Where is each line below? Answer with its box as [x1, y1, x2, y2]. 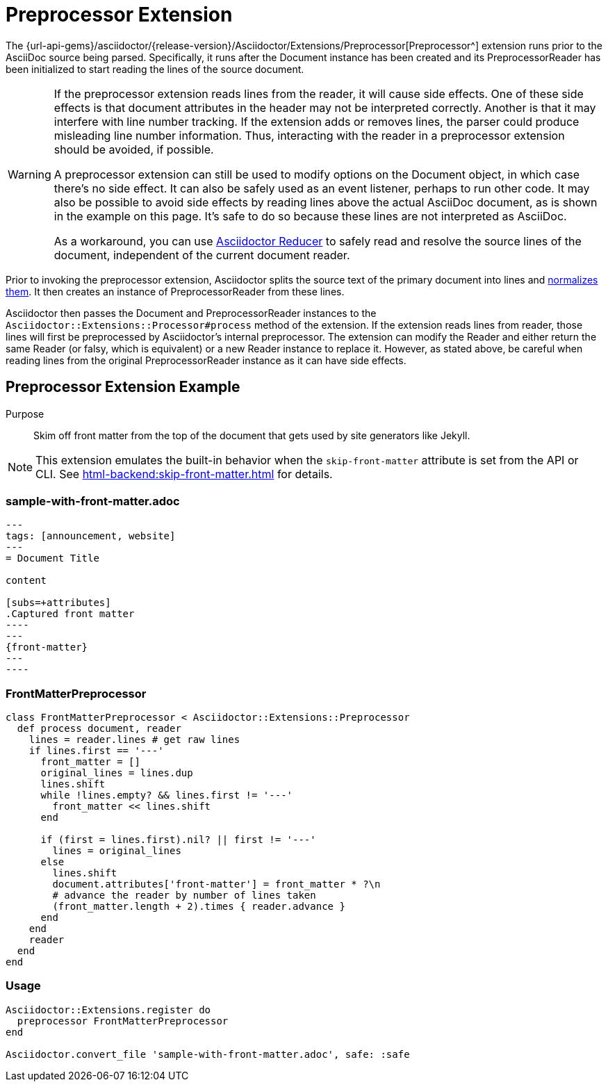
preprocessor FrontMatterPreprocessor [17, 1015, 229, 1027]
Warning [8, 167, 51, 181]
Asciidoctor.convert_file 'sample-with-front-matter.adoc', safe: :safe [6, 1048, 410, 1060]
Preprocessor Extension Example [6, 378, 240, 396]
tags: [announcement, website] [6, 530, 176, 542]
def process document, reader [17, 723, 181, 735]
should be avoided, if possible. [54, 142, 214, 156]
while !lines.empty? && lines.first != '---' [40, 790, 293, 801]
